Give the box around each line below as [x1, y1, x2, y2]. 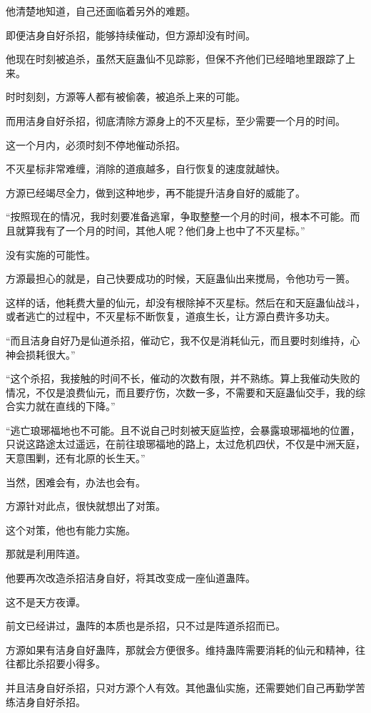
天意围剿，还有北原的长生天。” [6, 451, 146, 466]
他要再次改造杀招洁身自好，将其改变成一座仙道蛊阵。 [6, 570, 255, 585]
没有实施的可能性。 [6, 247, 96, 262]
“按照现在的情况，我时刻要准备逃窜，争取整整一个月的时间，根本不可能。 [6, 209, 350, 224]
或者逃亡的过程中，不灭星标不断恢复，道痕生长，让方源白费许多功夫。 [6, 309, 335, 324]
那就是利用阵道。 [6, 546, 86, 561]
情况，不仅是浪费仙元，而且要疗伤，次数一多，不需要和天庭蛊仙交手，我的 [6, 384, 355, 399]
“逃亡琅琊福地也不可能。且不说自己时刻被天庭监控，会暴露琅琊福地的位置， [6, 422, 360, 437]
